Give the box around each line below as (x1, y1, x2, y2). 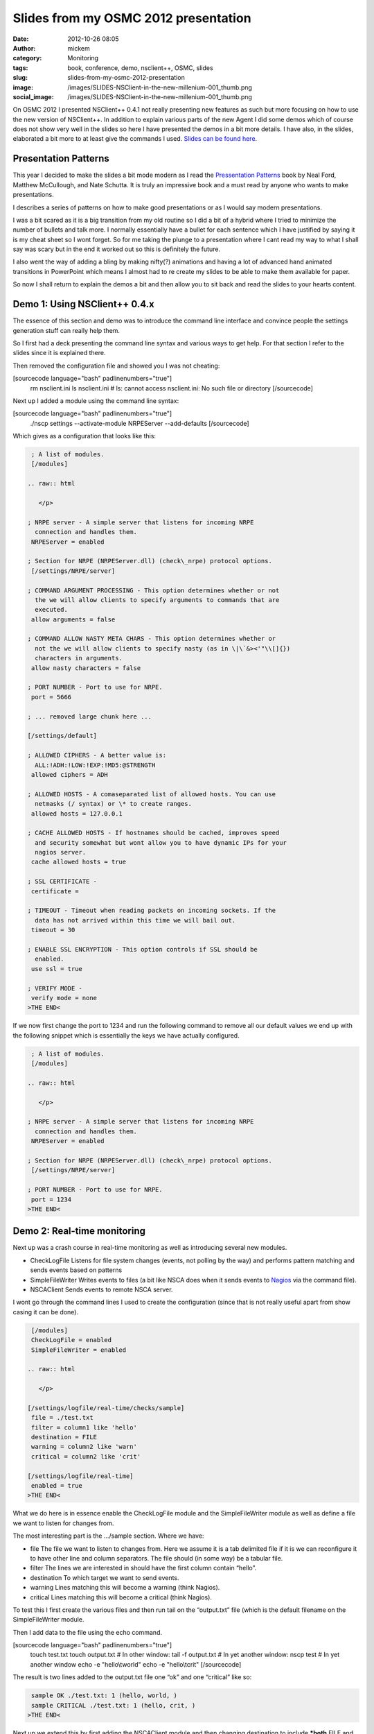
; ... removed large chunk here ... (27, 712, 152, 721)
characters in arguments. (35, 654, 123, 662)
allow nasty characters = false (31, 664, 141, 672)
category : (12, 54, 42, 62)
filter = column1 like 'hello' (31, 1423, 138, 1432)
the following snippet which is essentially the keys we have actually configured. (12, 1031, 240, 1040)
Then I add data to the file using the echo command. (12, 1628, 163, 1636)
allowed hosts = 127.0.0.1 (31, 809, 123, 818)
